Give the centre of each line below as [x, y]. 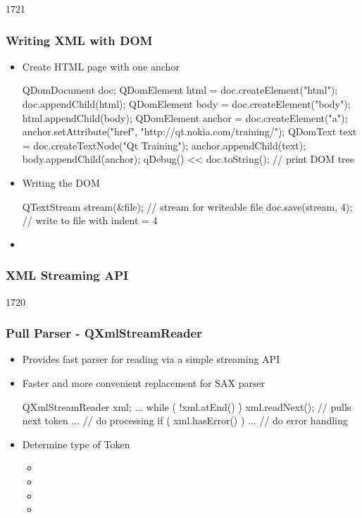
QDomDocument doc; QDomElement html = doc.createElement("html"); [180, 90]
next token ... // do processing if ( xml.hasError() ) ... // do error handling [185, 420]
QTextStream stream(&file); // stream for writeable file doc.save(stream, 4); [187, 206]
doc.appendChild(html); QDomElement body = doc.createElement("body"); [186, 104]
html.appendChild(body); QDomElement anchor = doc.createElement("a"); [185, 117]
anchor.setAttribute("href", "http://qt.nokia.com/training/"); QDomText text [189, 131]
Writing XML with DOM [79, 40]
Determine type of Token [76, 444]
